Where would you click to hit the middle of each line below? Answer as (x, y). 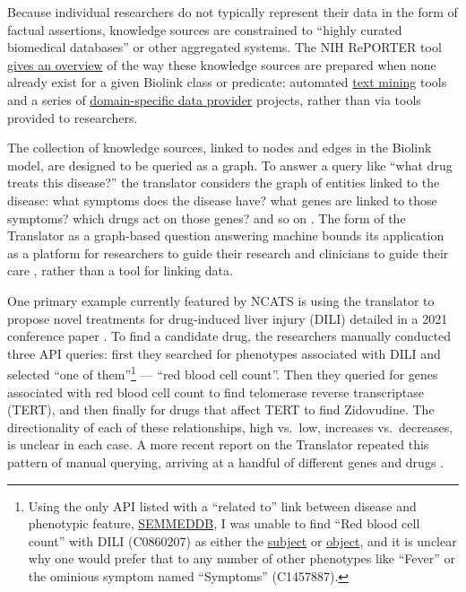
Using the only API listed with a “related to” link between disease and (222, 505)
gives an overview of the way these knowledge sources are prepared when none (222, 64)
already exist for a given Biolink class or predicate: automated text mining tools (227, 82)
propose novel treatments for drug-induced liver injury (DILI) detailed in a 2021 (228, 318)
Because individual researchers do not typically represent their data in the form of (233, 12)
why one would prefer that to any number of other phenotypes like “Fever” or (242, 558)
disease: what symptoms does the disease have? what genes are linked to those (222, 200)
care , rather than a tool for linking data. (120, 270)
